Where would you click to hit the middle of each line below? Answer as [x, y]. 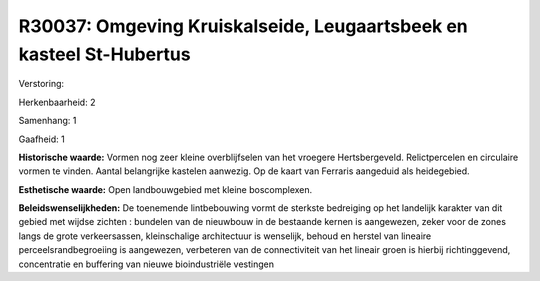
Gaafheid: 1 [41, 139]
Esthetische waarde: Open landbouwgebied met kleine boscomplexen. [165, 189]
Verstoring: [41, 84]
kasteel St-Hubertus [104, 54]
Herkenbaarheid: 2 [57, 102]
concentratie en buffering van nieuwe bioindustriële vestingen [146, 264]
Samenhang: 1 [47, 121]
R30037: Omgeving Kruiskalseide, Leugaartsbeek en [243, 26]
